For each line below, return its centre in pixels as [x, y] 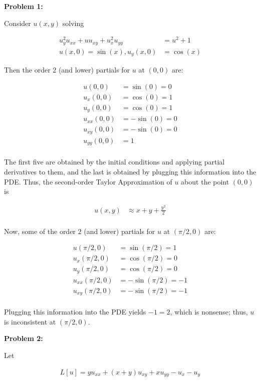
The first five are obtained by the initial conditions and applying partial [114, 162]
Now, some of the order [40, 231]
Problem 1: [24, 6]
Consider [18, 23]
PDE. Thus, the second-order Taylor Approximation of [88, 181]
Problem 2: [24, 338]
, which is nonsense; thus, [209, 312]
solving [73, 23]
